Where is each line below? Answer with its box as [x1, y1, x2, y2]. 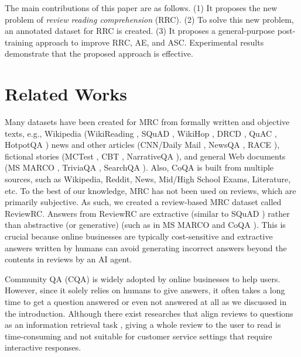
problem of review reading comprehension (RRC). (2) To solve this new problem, [5, 13, 294, 25]
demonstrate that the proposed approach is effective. [5, 47, 193, 60]
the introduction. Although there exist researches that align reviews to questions [5, 307, 293, 319]
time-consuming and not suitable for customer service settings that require [5, 330, 272, 342]
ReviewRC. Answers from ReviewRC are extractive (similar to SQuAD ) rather [5, 207, 290, 219]
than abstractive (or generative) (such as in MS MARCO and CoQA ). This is [5, 219, 286, 231]
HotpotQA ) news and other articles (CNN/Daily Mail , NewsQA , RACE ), [5, 138, 280, 151]
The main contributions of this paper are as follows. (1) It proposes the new [5, 2, 278, 13]
